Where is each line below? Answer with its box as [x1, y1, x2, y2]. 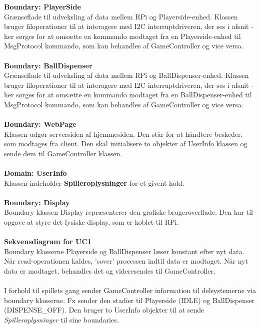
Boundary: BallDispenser [4, 60, 92, 70]
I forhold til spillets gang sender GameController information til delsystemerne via [4, 285, 256, 296]
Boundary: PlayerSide [4, 1, 81, 11]
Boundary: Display [4, 197, 70, 207]
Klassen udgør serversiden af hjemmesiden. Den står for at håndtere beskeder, [4, 128, 243, 139]
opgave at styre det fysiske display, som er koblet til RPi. [4, 217, 179, 227]
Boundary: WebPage [4, 119, 76, 129]
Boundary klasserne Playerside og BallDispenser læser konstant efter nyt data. [4, 246, 244, 256]
